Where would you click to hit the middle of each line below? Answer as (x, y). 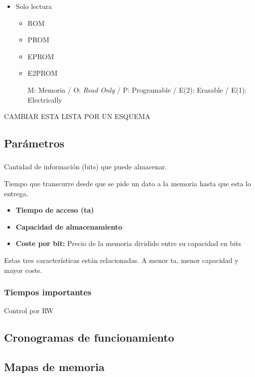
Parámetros (34, 143)
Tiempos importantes (48, 292)
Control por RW (29, 311)
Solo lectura (34, 6)
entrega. (16, 193)
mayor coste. (23, 270)
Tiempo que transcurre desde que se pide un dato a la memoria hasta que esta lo (127, 184)
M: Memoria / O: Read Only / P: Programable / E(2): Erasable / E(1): (137, 89)
